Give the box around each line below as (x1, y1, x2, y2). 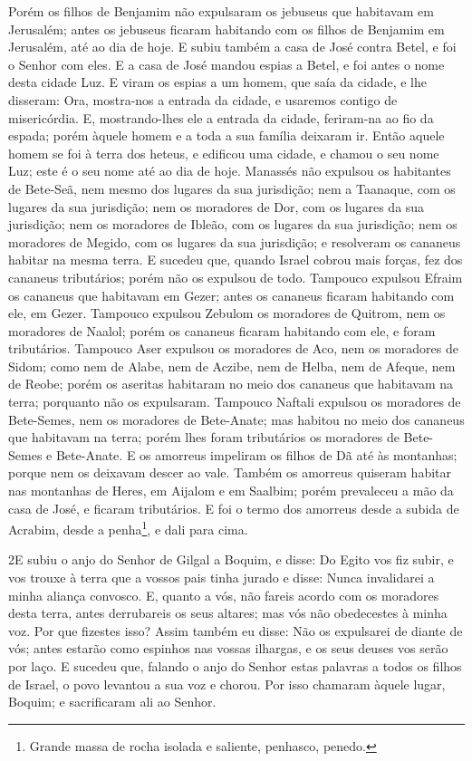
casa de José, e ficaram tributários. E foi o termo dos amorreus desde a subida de (8, 498, 459, 517)
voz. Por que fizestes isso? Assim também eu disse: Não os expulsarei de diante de (8, 621, 463, 640)
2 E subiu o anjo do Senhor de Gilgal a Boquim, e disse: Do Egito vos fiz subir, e (8, 550, 454, 569)
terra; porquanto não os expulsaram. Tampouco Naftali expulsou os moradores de (8, 392, 461, 411)
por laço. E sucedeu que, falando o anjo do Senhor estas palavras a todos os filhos (8, 657, 462, 676)
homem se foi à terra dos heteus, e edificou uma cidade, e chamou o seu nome (8, 143, 439, 162)
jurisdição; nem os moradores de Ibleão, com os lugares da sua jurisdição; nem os (8, 215, 458, 234)
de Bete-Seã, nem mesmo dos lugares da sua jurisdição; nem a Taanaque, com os (8, 178, 456, 197)
